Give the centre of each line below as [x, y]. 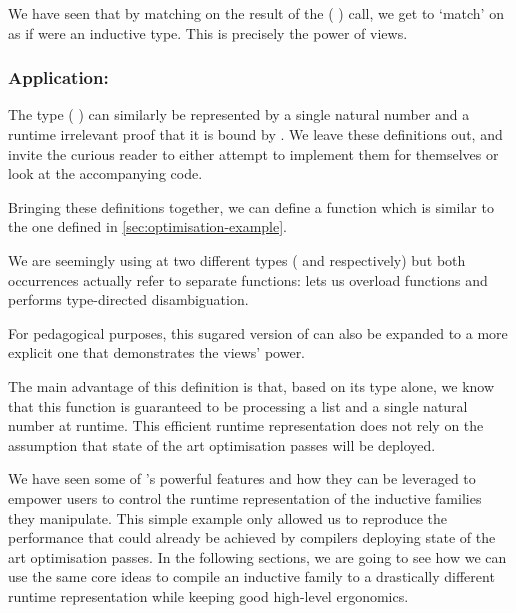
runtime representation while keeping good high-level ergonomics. [208, 595]
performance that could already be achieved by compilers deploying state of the [252, 537]
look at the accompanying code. [105, 173]
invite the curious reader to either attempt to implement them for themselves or [253, 153]
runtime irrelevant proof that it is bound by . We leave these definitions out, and [255, 134]
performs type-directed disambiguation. [128, 299]
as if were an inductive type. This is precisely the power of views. [208, 32]
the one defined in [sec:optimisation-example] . [148, 226]
